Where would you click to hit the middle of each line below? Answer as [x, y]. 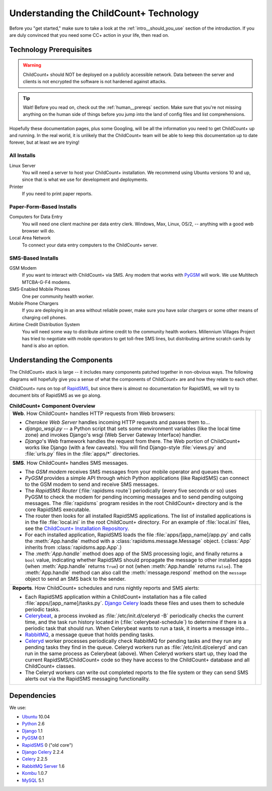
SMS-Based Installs [34, 258]
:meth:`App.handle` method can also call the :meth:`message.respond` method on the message [136, 573]
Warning [32, 65]
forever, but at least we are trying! [44, 142]
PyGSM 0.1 [33, 738]
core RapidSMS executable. [58, 510]
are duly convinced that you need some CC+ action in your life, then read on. [89, 35]
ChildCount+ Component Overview [52, 406]
